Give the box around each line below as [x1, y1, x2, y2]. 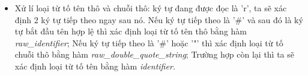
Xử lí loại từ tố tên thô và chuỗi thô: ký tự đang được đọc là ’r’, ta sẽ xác [14, 2, 287, 14]
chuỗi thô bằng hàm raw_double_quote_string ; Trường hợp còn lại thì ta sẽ [14, 48, 295, 61]
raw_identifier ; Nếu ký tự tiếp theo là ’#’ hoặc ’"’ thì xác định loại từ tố [14, 36, 283, 49]
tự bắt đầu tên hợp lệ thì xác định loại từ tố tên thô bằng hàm [14, 25, 247, 37]
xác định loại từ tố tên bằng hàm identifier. [14, 59, 176, 72]
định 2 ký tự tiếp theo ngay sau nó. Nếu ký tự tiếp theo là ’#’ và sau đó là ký [14, 13, 303, 26]
